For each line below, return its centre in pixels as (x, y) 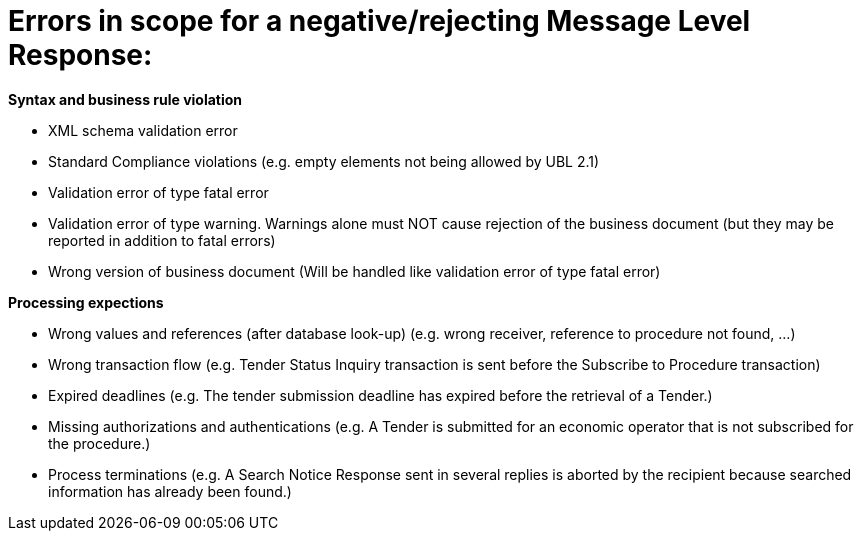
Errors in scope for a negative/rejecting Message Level (379, 21)
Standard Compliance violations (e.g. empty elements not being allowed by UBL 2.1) (324, 161)
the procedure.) (99, 443)
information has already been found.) (170, 491)
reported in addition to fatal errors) (162, 240)
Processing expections (86, 302)
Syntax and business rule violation (125, 99)
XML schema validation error (143, 130)
